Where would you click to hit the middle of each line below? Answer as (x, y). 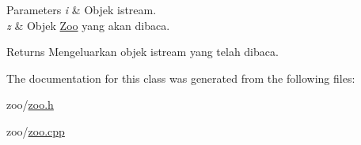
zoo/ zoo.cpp (36, 130)
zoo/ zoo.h (30, 104)
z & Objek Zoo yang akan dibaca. (88, 25)
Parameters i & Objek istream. (82, 9)
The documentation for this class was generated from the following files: (181, 78)
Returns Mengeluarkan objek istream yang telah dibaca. (142, 52)
